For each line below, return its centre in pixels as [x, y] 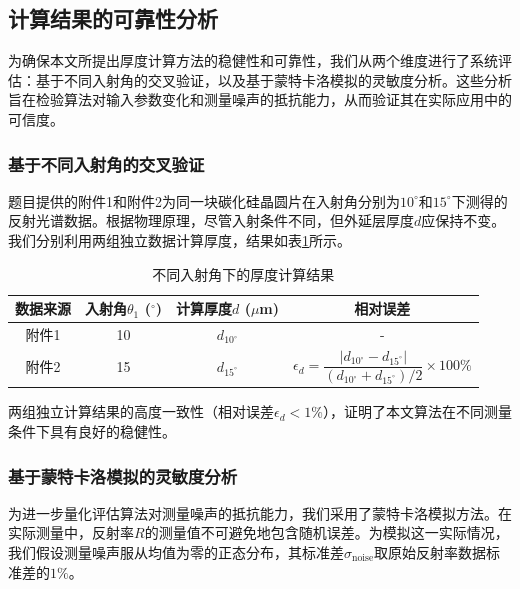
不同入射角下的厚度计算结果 [243, 273]
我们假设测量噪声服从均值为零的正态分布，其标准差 [176, 552]
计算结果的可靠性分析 [113, 18]
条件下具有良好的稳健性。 [92, 431]
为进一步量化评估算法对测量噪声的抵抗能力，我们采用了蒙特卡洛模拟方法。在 [260, 512]
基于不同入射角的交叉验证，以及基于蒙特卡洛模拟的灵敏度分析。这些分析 [273, 79]
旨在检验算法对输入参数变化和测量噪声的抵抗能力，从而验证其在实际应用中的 [260, 99]
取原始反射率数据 [430, 552]
